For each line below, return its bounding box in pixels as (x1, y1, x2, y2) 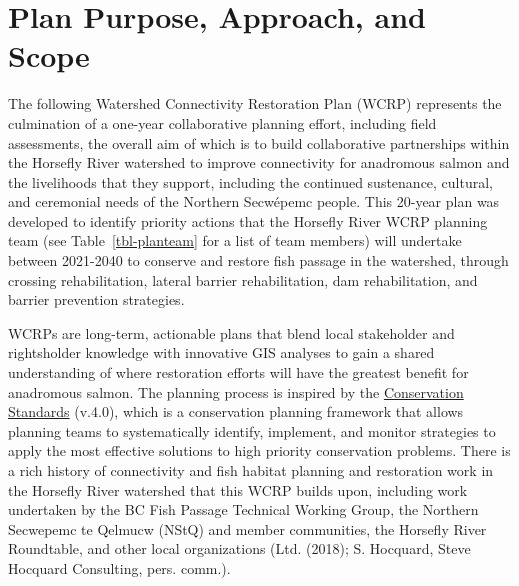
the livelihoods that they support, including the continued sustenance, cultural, (8, 171, 494, 192)
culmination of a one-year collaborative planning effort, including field (8, 112, 437, 133)
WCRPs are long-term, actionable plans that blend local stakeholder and (8, 322, 455, 343)
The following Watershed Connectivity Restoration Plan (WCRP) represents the (8, 93, 502, 114)
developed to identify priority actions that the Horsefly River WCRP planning (8, 210, 488, 231)
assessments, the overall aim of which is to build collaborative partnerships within (8, 132, 510, 153)
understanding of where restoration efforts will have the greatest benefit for (8, 362, 469, 383)
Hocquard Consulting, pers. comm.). (8, 557, 231, 578)
